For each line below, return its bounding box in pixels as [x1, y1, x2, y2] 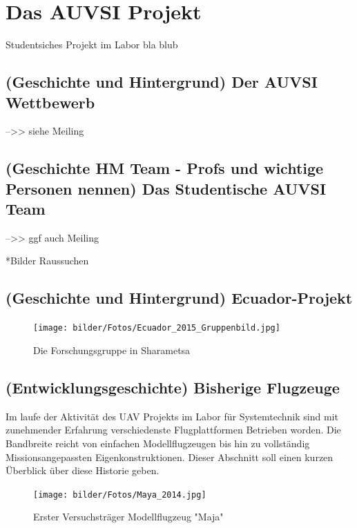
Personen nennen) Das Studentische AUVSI [6, 177, 327, 199]
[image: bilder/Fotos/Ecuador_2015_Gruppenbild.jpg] [33, 323, 280, 333]
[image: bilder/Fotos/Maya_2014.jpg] [33, 489, 206, 500]
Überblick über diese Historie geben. [6, 463, 160, 478]
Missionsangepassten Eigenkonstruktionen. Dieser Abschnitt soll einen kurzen [6, 449, 334, 464]
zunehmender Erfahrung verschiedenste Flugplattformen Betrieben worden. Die [6, 422, 341, 437]
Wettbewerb [6, 91, 95, 113]
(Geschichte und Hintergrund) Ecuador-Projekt [6, 287, 353, 309]
